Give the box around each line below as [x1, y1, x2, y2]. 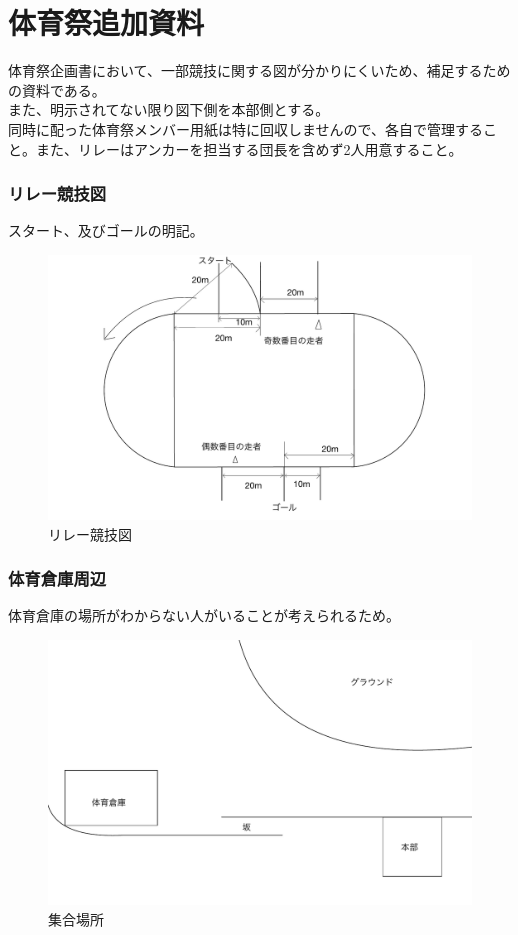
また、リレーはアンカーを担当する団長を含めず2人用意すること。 [35, 138, 463, 159]
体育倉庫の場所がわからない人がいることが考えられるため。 [8, 605, 400, 626]
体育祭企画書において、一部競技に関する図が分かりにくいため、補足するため [8, 60, 511, 81]
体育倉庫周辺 [8, 566, 107, 591]
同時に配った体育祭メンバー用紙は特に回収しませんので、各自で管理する [8, 118, 484, 139]
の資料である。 [8, 79, 106, 100]
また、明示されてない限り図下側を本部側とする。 [8, 99, 330, 120]
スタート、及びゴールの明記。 [8, 220, 204, 241]
